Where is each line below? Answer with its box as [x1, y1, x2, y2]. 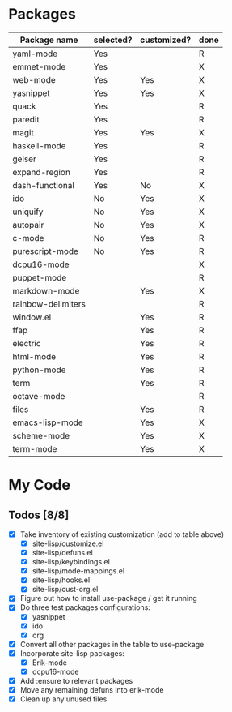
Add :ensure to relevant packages [19, 676, 133, 685]
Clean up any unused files [19, 694, 108, 704]
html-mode [12, 350, 57, 362]
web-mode [12, 74, 57, 85]
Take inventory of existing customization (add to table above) [19, 529, 225, 539]
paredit [12, 114, 40, 125]
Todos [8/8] [8, 508, 70, 521]
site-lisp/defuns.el [32, 548, 93, 558]
